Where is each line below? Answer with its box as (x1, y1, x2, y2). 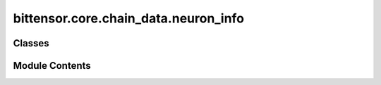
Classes (13, 37, 49, 49)
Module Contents (13, 60, 91, 72)
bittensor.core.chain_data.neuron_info (13, 11, 245, 26)
